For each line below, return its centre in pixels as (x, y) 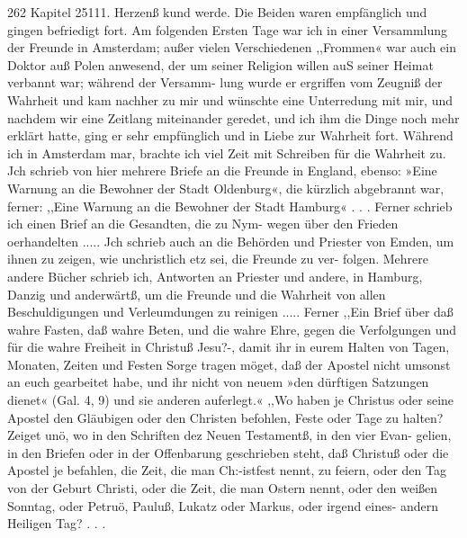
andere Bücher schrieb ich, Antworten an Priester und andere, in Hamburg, (215, 276)
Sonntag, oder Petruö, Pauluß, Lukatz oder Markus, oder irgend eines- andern (223, 505)
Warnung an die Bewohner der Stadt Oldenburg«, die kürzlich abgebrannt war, (226, 188)
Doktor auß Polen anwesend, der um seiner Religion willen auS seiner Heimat (220, 64)
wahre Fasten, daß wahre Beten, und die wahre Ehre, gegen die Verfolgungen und (232, 329)
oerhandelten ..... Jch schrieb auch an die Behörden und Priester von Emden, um (231, 241)
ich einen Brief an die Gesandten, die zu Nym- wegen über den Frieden (203, 224)
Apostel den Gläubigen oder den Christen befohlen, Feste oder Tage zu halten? (225, 417)
